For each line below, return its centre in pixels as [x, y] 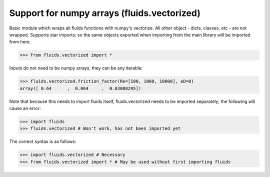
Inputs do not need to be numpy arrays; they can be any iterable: [76, 68]
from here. [20, 42]
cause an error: [25, 108]
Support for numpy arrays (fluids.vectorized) [105, 13]
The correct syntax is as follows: [43, 141]
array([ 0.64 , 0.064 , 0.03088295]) [80, 88]
